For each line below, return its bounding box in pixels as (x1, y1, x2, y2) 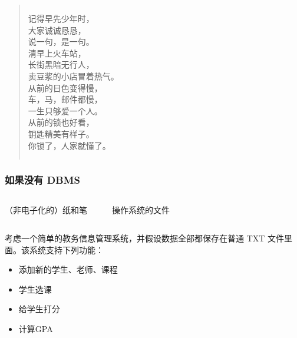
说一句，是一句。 (28, 35, 94, 48)
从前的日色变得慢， (28, 81, 103, 94)
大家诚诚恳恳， (28, 24, 86, 36)
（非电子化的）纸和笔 (5, 204, 87, 216)
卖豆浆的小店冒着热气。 (28, 69, 119, 82)
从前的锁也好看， (28, 116, 94, 128)
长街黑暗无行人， (28, 58, 94, 71)
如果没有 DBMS (5, 173, 80, 187)
